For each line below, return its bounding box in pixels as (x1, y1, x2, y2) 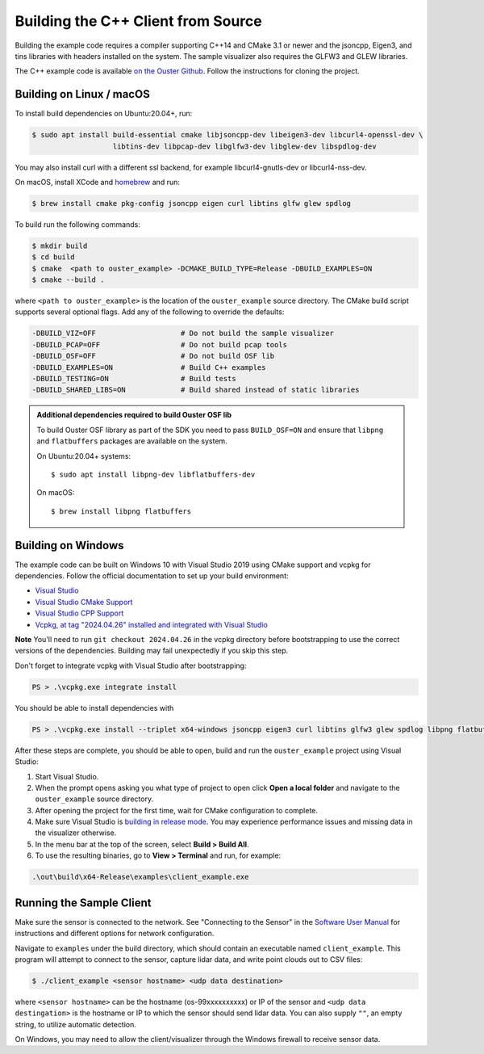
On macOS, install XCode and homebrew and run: (15, 177, 181, 187)
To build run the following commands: (15, 219, 140, 229)
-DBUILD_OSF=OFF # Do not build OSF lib (31, 351, 275, 361)
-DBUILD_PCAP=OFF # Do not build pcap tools (31, 340, 288, 349)
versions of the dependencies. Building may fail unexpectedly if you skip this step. (15, 646, 289, 656)
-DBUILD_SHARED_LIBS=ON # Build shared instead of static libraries (31, 385, 360, 395)
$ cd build (31, 253, 75, 262)
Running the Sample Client (15, 896, 152, 909)
